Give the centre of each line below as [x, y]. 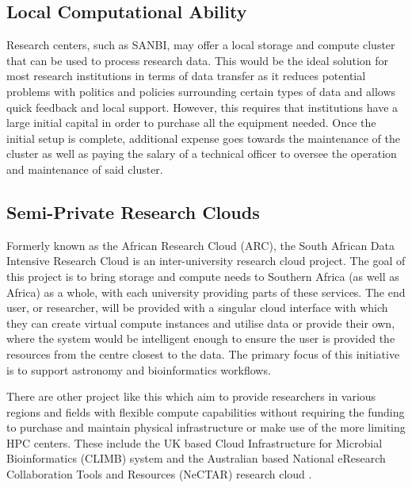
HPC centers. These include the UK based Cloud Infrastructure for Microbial [195, 442]
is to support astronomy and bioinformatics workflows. [139, 369]
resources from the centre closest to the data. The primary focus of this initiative [203, 354]
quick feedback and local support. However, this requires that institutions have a [202, 107]
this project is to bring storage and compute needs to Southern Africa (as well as [203, 276]
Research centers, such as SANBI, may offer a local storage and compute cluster [201, 45]
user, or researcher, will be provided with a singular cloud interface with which [197, 307]
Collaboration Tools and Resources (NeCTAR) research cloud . [159, 474]
